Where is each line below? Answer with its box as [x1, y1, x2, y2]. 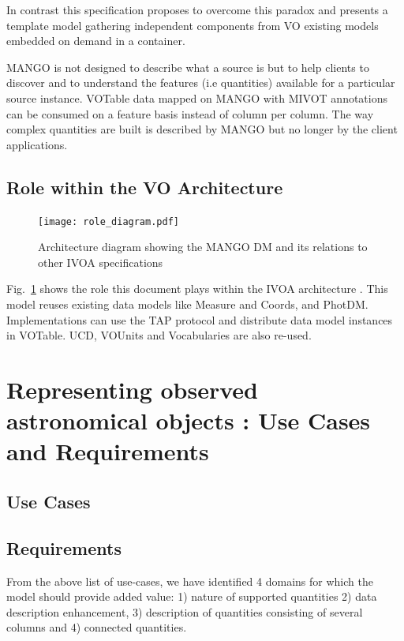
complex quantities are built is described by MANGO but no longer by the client [6, 121, 398, 137]
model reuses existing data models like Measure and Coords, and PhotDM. [6, 295, 368, 312]
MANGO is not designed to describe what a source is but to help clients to [6, 58, 369, 75]
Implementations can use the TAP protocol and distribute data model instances [6, 311, 393, 328]
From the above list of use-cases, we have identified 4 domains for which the [6, 572, 373, 589]
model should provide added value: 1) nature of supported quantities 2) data [6, 588, 377, 605]
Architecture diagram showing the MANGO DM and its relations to [38, 238, 368, 255]
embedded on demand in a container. [6, 32, 185, 49]
